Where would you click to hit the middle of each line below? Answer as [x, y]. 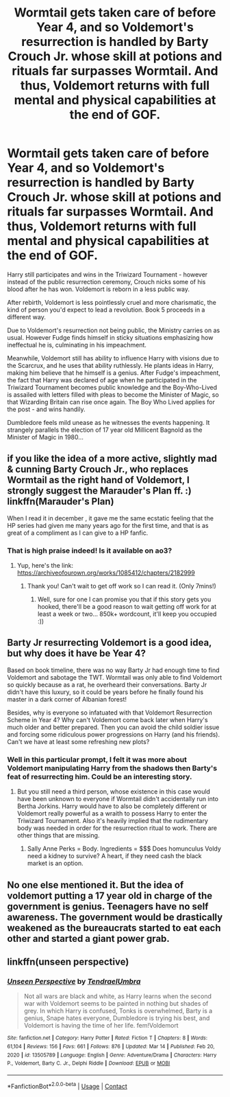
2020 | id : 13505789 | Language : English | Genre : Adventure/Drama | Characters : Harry [112, 1055]
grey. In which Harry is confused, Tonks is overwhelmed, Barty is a [118, 1011]
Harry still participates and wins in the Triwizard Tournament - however [107, 274]
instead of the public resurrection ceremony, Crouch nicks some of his [106, 281]
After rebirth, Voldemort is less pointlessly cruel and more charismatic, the [112, 302]
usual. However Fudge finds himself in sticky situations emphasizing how [110, 337]
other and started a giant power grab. [88, 938]
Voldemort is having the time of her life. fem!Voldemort [101, 1026]
